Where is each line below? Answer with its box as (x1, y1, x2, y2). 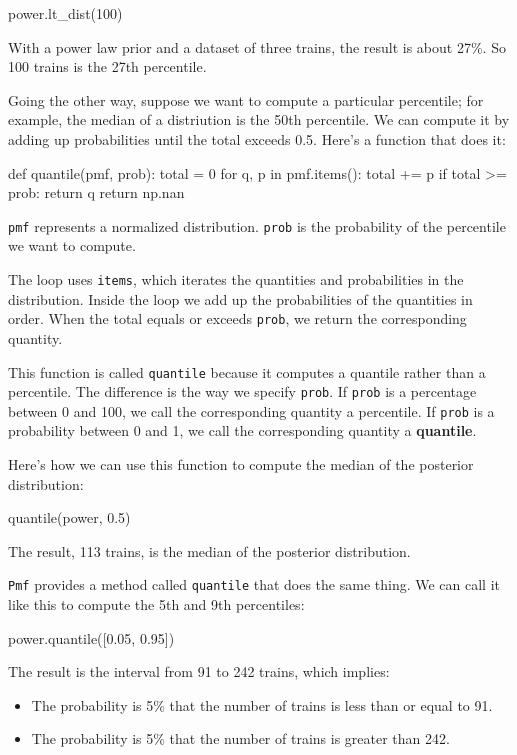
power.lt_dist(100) (8, 3, 123, 23)
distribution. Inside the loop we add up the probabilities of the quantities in (8, 288, 473, 309)
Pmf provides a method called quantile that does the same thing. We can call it (8, 574, 501, 595)
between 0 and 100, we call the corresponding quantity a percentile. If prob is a (8, 400, 495, 421)
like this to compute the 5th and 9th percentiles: (8, 594, 305, 615)
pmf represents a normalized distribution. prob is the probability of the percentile (8, 215, 506, 236)
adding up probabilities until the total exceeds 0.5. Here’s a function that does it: (8, 128, 506, 149)
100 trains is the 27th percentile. (8, 56, 207, 77)
